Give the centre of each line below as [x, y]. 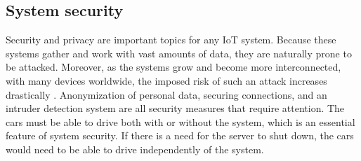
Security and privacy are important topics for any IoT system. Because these [171, 40]
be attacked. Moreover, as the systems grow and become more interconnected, [173, 67]
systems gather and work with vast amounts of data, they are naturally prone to [179, 53]
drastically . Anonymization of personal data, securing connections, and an [166, 94]
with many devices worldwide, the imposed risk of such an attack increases [166, 80]
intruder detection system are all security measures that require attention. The [175, 108]
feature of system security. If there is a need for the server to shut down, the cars [180, 135]
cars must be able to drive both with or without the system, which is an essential [180, 121]
